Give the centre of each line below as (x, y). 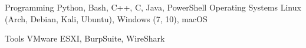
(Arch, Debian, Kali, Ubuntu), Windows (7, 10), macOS (106, 18)
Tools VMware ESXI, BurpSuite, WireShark (85, 38)
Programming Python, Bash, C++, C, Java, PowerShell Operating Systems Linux (153, 7)
